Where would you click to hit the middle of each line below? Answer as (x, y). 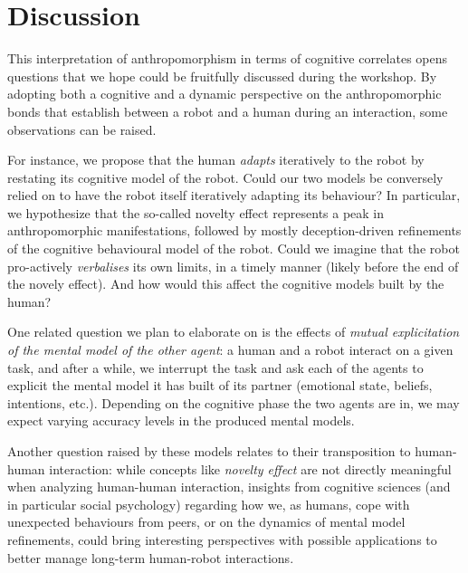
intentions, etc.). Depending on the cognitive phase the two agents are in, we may (234, 402)
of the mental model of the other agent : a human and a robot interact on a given (230, 350)
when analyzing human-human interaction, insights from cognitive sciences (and (229, 487)
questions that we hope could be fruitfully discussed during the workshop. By (222, 76)
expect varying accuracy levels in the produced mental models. (181, 420)
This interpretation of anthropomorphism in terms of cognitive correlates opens (228, 58)
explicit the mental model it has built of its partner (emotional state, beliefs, (220, 385)
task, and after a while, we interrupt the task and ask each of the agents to (215, 367)
